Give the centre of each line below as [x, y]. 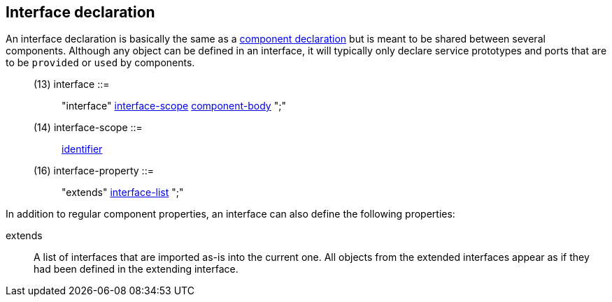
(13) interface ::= [72, 84]
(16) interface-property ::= [94, 171]
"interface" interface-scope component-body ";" [174, 106]
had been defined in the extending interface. [136, 269]
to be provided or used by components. [100, 63]
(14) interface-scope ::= [88, 128]
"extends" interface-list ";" [123, 192]
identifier [82, 149]
